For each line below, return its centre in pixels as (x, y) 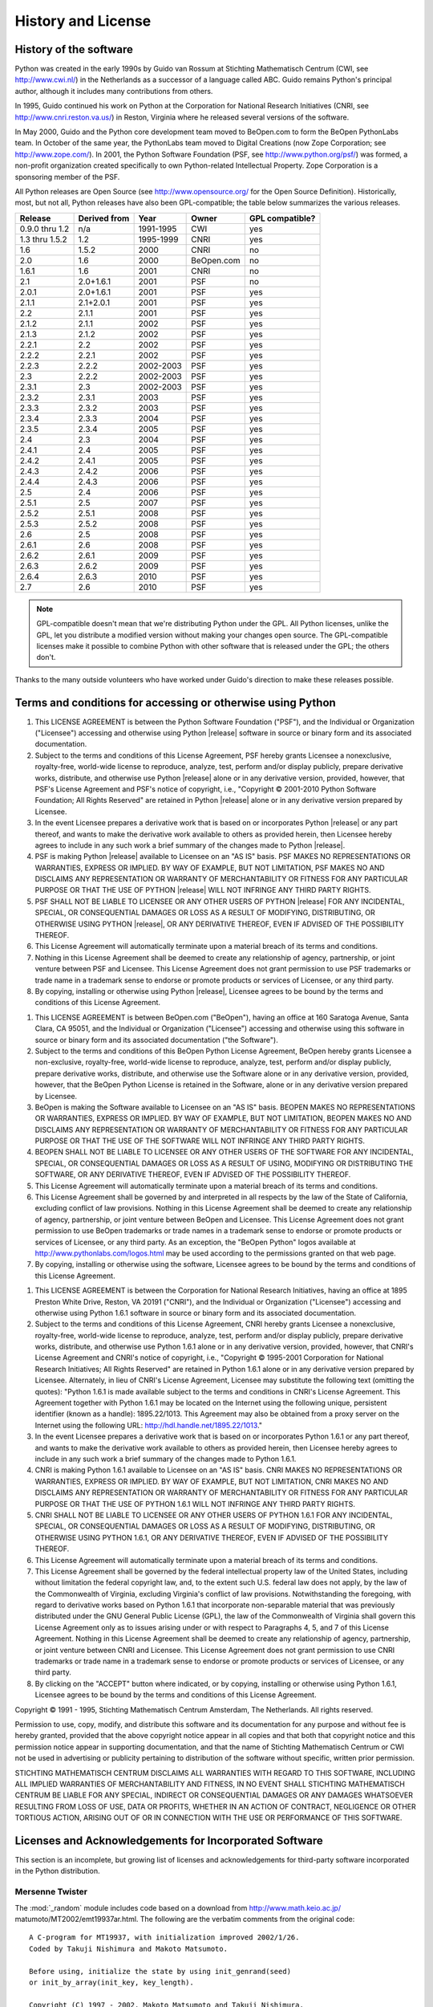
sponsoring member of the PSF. (67, 177)
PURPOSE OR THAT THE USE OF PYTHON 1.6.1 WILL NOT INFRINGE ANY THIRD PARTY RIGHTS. (195, 1504)
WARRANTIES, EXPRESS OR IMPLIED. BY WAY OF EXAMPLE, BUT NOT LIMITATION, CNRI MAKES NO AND (212, 1481)
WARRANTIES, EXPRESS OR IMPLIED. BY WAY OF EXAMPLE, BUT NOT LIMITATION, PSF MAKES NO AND (210, 868)
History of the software (74, 49)
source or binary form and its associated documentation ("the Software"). (156, 1040)
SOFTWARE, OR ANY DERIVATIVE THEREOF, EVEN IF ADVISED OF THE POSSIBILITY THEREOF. (193, 1174)
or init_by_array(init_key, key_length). (111, 1982)
